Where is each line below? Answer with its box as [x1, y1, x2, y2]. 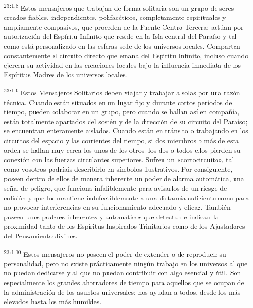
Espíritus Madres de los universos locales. [4, 69, 127, 79]
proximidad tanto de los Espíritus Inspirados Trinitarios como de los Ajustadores [4, 221, 245, 231]
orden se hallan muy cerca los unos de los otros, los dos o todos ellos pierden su [4, 145, 241, 155]
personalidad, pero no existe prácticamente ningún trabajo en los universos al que [4, 258, 248, 268]
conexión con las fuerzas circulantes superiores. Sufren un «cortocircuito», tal [4, 154, 234, 164]
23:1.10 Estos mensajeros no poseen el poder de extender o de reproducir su [4, 247, 226, 259]
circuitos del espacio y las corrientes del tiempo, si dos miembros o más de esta [4, 135, 239, 145]
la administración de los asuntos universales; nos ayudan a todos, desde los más [4, 287, 241, 297]
